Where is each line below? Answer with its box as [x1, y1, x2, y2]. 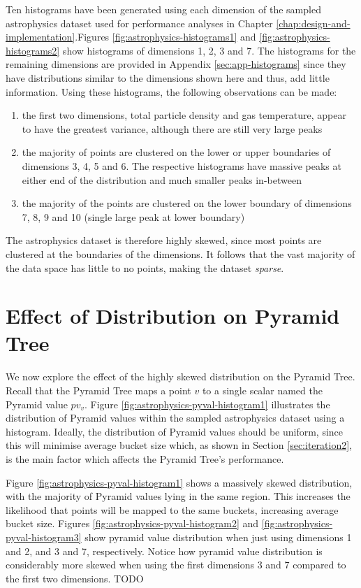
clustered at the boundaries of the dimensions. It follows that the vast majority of [6, 246, 355, 261]
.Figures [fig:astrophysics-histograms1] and [75, 29, 256, 44]
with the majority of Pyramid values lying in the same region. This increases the [6, 489, 351, 503]
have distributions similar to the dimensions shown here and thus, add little [6, 70, 330, 85]
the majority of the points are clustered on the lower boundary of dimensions [22, 196, 352, 210]
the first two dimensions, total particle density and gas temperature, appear [22, 108, 346, 122]
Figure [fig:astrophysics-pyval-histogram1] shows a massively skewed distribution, [6, 475, 353, 489]
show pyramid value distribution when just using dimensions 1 [84, 529, 352, 544]
